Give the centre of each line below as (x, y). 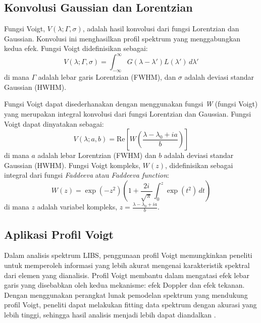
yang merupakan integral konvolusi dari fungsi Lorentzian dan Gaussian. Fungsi (128, 114)
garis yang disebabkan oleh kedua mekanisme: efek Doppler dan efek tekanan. (124, 285)
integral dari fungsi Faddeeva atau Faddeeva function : (87, 175)
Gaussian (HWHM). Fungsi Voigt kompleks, (72, 165)
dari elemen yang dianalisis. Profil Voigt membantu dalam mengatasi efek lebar (127, 275)
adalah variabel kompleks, (77, 207)
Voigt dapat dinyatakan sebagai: (54, 123)
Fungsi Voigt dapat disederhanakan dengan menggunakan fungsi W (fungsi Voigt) (131, 104)
